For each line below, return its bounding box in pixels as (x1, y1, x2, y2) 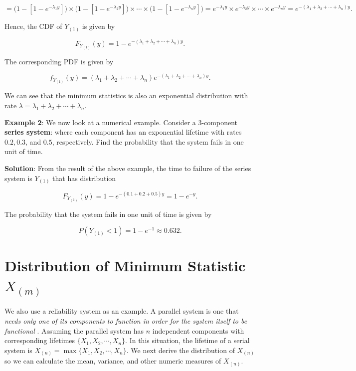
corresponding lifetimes (4, 335, 75, 346)
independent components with (152, 325, 244, 336)
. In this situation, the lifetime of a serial (125, 335, 250, 346)
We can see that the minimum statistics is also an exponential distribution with (4, 90, 248, 101)
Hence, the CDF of (4, 21, 62, 31)
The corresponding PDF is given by (4, 56, 114, 66)
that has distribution (52, 173, 116, 183)
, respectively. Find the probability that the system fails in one (52, 136, 244, 147)
